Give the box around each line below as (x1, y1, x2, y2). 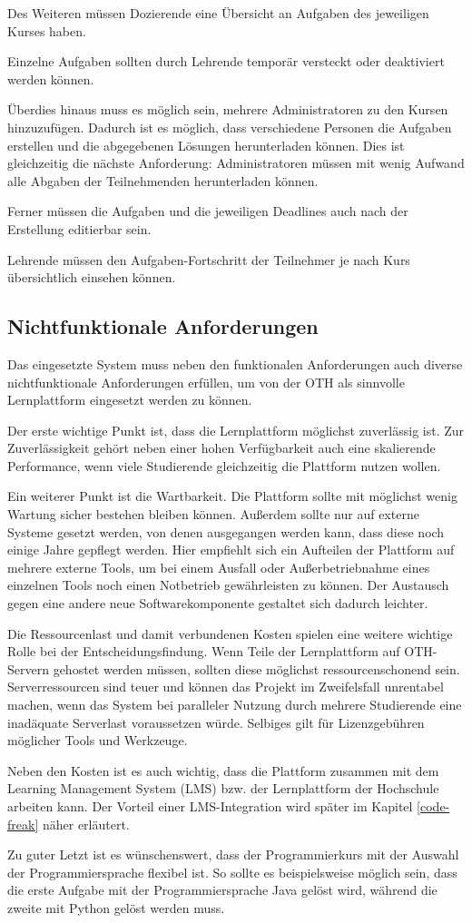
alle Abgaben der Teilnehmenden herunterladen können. (7, 171, 319, 190)
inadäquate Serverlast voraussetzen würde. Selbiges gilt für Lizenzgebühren (7, 712, 425, 732)
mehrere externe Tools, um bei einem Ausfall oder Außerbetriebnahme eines (7, 557, 430, 576)
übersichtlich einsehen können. (7, 268, 176, 287)
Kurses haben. (7, 21, 86, 40)
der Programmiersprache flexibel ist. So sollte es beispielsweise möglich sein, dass (7, 862, 457, 881)
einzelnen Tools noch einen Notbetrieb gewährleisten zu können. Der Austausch (7, 575, 449, 594)
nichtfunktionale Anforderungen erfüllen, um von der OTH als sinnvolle (7, 372, 405, 391)
